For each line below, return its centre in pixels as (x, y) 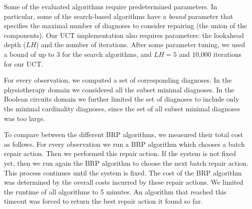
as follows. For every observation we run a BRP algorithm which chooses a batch (125, 144)
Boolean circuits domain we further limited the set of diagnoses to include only (122, 99)
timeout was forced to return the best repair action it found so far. (103, 201)
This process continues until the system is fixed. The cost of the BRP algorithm (123, 172)
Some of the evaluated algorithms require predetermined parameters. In (111, 6)
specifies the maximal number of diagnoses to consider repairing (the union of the (126, 26)
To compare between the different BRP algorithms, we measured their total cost (124, 134)
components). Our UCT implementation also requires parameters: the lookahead (124, 35)
